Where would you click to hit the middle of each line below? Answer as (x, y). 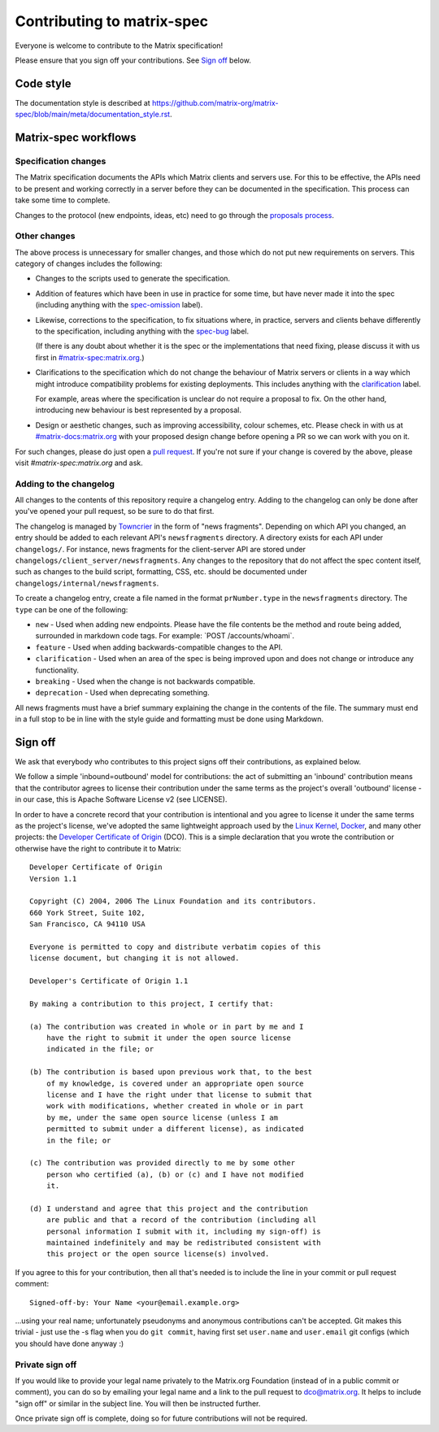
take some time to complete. (63, 200)
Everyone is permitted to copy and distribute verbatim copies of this (175, 947)
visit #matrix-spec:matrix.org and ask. (79, 463)
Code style (43, 83)
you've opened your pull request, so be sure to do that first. (115, 511)
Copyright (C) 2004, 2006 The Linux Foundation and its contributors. (173, 901)
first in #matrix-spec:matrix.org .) (90, 357)
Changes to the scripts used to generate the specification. (133, 279)
